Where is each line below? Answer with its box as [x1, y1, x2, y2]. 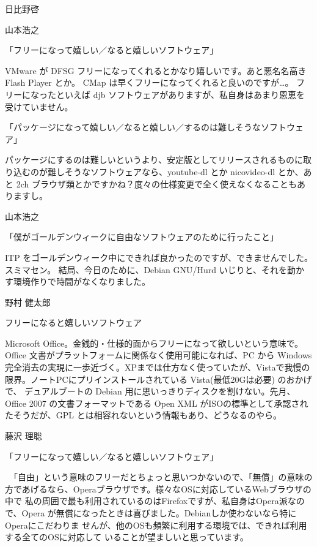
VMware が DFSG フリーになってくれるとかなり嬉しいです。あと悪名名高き [5, 64, 307, 77]
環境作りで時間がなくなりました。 [13, 275, 150, 288]
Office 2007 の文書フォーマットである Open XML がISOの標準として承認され [5, 396, 308, 409]
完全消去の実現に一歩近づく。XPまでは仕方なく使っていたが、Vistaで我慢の [5, 361, 310, 374]
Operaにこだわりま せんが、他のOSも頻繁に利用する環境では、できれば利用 [5, 518, 307, 531]
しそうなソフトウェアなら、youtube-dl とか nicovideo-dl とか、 [56, 165, 304, 178]
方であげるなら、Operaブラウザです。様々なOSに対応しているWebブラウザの [5, 482, 312, 495]
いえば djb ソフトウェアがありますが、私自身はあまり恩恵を [64, 88, 305, 100]
